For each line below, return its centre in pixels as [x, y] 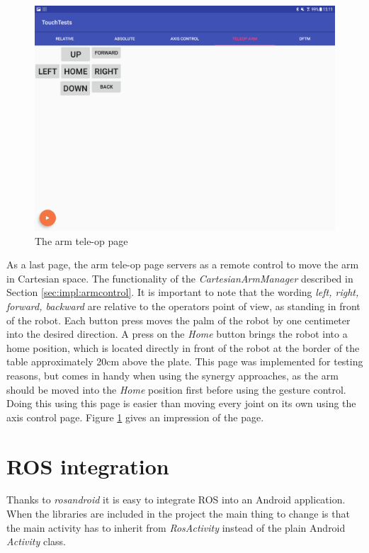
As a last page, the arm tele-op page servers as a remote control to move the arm [183, 264]
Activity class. [36, 541]
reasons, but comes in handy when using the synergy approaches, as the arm [172, 375]
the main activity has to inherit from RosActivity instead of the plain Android [176, 527]
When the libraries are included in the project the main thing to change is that [178, 514]
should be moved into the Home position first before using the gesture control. [176, 389]
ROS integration [88, 466]
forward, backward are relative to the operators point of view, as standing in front [183, 306]
